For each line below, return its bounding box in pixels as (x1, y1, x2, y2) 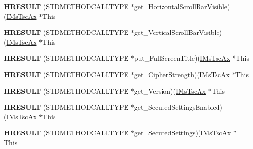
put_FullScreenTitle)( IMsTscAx (134, 53, 230, 63)
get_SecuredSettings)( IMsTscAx (134, 128, 231, 138)
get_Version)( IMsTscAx (134, 85, 206, 96)
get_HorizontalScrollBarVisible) (134, 1, 230, 11)
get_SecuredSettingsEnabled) (134, 102, 222, 112)
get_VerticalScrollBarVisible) (134, 27, 222, 37)
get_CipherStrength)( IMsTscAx (134, 69, 230, 79)
